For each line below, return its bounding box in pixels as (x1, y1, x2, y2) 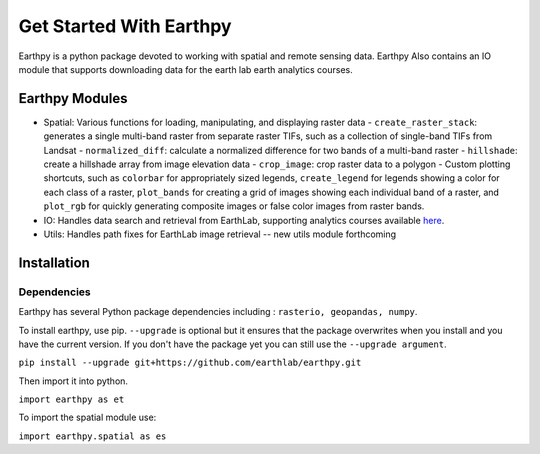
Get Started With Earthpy (18, 15, 232, 37)
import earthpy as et (18, 394, 125, 405)
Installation (18, 254, 90, 271)
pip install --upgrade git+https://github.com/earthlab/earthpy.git (18, 357, 362, 369)
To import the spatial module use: (18, 411, 157, 424)
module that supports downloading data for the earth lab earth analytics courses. (18, 63, 354, 75)
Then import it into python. (18, 375, 129, 387)
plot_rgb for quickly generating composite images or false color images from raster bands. (43, 200, 425, 212)
